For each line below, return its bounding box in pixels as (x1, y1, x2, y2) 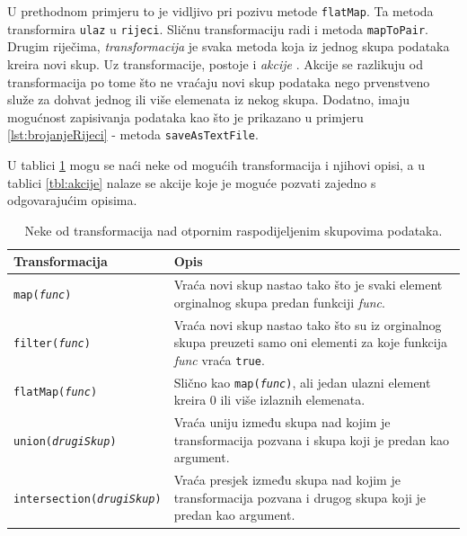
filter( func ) (13, 337, 91, 351)
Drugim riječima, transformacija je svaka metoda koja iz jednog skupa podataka (7, 37, 450, 56)
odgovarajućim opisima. (7, 191, 137, 210)
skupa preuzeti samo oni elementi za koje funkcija (173, 333, 447, 352)
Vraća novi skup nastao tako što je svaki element (173, 275, 443, 294)
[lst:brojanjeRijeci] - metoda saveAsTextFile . (7, 125, 259, 144)
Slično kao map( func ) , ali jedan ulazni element (173, 372, 431, 391)
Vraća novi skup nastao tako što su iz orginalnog (173, 315, 442, 334)
